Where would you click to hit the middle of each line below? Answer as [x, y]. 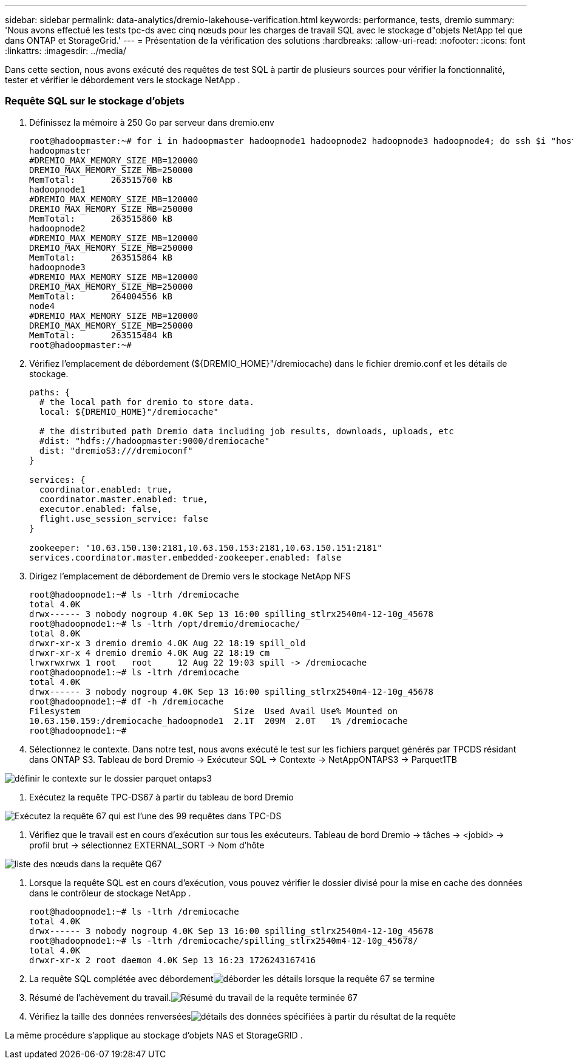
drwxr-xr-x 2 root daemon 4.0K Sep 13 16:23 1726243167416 [173, 960]
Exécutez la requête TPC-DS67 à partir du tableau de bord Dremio [161, 797]
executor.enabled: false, [101, 509]
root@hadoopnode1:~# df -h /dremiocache [127, 701]
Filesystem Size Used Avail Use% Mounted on [213, 711]
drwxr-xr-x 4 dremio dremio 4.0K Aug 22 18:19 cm [150, 653]
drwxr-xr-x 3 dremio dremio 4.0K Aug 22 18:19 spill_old [168, 643]
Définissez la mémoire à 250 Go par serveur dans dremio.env [152, 122]
